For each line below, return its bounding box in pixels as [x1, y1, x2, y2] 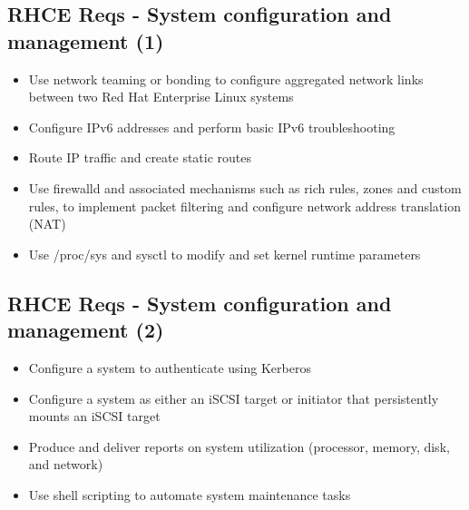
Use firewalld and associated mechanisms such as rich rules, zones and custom [28, 178, 462, 197]
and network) [28, 455, 103, 474]
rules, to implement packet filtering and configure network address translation [28, 196, 461, 215]
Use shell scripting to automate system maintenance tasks [28, 485, 351, 504]
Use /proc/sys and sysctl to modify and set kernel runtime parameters [28, 244, 421, 263]
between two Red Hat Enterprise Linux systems [28, 87, 294, 106]
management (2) [7, 316, 164, 344]
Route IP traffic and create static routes [28, 148, 252, 167]
